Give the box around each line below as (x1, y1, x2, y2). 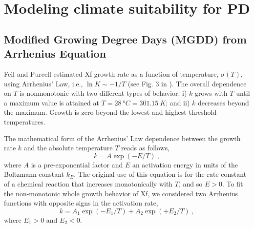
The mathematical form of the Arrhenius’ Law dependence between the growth (4, 133, 241, 143)
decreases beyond (197, 97, 249, 107)
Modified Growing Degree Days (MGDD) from (4, 31, 247, 46)
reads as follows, (121, 143, 170, 153)
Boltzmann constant (4, 169, 64, 179)
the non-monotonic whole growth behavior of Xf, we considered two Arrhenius (4, 188, 238, 198)
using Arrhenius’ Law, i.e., (4, 78, 83, 88)
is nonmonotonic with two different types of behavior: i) (20, 88, 187, 98)
